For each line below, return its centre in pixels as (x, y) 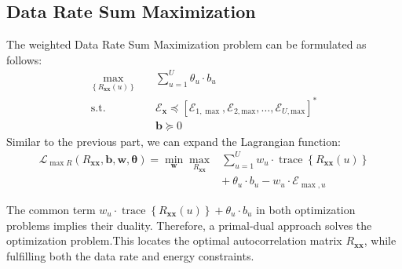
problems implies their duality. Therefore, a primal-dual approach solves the (189, 225)
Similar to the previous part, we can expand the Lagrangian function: (174, 141)
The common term (51, 209)
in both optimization (306, 209)
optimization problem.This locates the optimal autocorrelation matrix (174, 240)
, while (380, 240)
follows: (24, 59)
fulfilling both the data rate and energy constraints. (130, 255)
